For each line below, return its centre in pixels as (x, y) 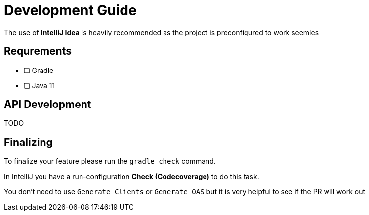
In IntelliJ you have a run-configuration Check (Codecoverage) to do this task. (132, 177)
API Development (48, 105)
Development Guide (70, 10)
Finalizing (28, 142)
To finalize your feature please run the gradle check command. (110, 161)
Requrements (38, 51)
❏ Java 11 (40, 85)
